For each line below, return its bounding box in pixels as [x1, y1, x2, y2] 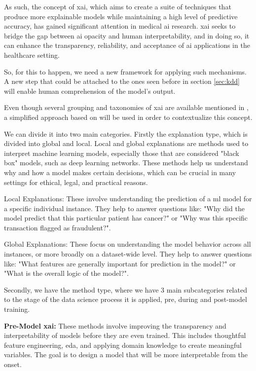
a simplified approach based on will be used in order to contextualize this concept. [4, 111, 253, 122]
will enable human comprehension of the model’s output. [4, 85, 176, 96]
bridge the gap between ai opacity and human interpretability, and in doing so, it [4, 30, 250, 40]
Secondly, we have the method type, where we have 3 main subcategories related [4, 284, 247, 295]
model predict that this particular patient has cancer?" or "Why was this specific [4, 213, 248, 223]
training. [4, 304, 30, 314]
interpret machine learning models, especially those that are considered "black [4, 148, 239, 158]
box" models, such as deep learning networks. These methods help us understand [4, 157, 248, 168]
